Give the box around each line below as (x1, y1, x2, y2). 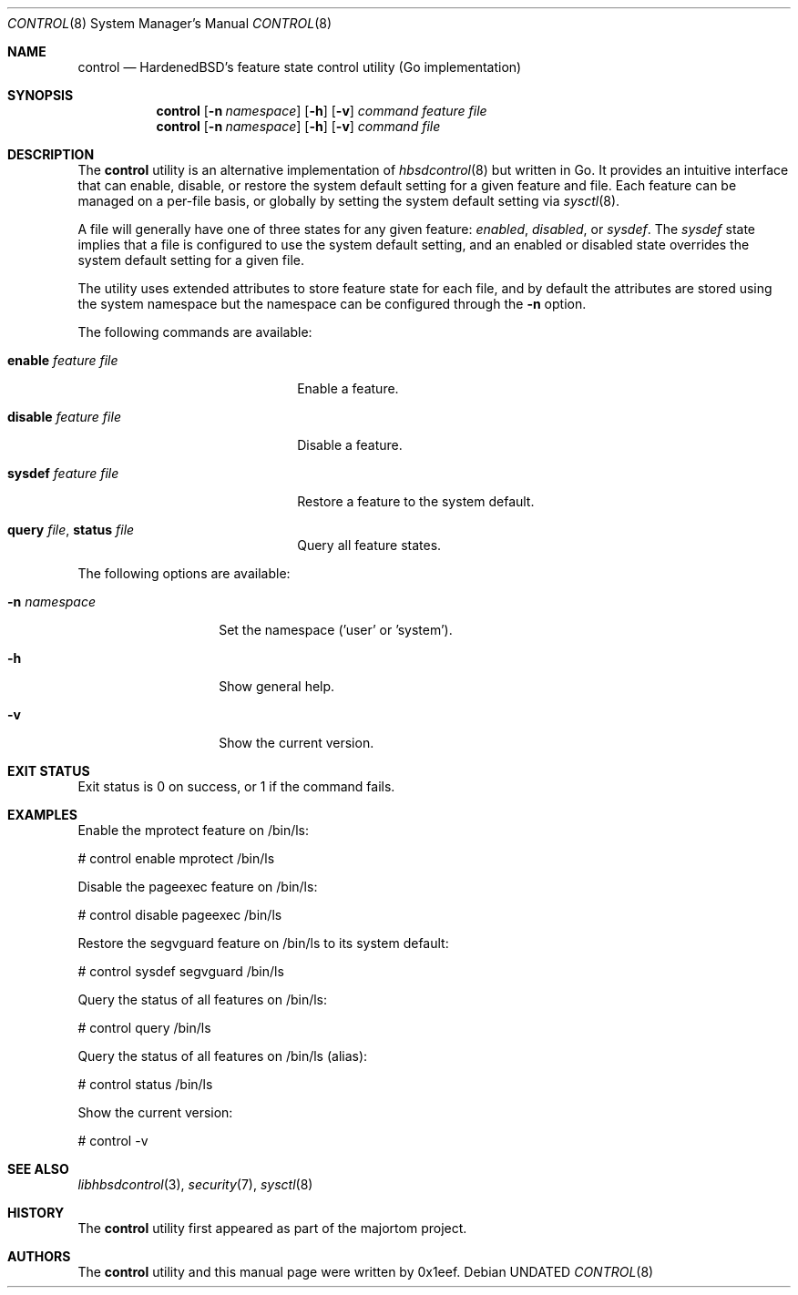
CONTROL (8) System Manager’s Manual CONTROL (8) (7, 15, 332, 31)
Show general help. (219, 678, 335, 694)
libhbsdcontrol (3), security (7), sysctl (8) (77, 1177, 313, 1192)
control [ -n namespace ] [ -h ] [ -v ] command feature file (156, 103, 487, 118)
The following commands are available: (77, 324, 312, 340)
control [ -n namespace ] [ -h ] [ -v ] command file (156, 118, 441, 134)
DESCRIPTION (7, 147, 95, 162)
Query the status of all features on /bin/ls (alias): (77, 1048, 368, 1064)
